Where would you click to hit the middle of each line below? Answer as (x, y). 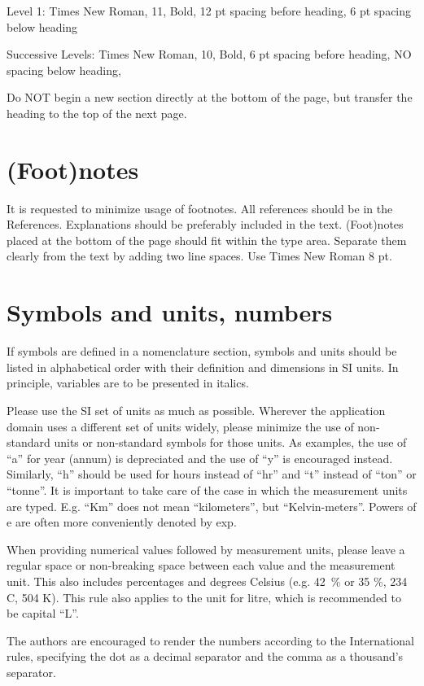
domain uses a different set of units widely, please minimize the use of (180, 426)
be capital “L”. (43, 613)
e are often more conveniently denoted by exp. (122, 522)
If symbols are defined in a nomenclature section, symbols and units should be (202, 351)
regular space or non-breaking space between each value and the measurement (201, 565)
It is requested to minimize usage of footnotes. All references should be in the (200, 208)
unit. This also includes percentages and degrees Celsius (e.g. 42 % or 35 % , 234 (207, 581)
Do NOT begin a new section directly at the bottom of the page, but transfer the (210, 97)
